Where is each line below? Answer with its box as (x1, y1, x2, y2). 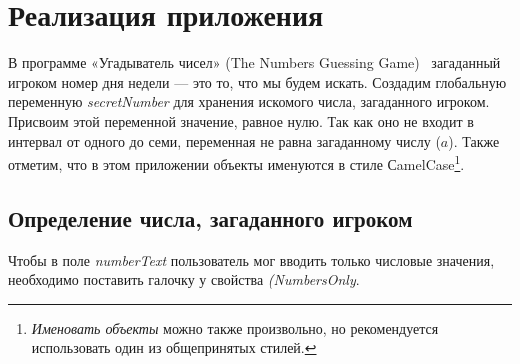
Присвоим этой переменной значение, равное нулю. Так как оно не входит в (8, 110, 474, 131)
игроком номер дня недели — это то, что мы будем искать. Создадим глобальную (8, 71, 507, 92)
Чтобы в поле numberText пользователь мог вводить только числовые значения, (8, 249, 495, 270)
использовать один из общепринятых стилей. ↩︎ (31, 337, 317, 358)
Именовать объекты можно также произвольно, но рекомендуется (31, 317, 439, 338)
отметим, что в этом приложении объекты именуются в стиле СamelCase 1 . (8, 151, 465, 174)
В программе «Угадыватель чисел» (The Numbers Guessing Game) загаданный (8, 52, 501, 73)
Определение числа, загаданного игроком (8, 202, 413, 233)
